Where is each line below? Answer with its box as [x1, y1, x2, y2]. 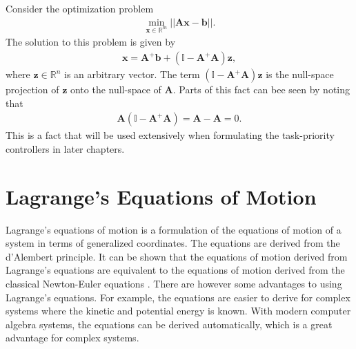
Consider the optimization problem [6, 1, 154, 15]
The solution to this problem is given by [6, 35, 176, 49]
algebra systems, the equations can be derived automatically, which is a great [6, 317, 333, 331]
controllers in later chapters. [6, 141, 125, 155]
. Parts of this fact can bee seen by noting [172, 82, 350, 97]
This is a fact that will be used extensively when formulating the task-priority [6, 128, 335, 142]
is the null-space [266, 67, 334, 82]
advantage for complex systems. [6, 330, 139, 345]
